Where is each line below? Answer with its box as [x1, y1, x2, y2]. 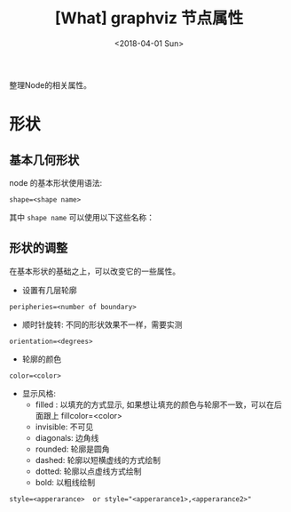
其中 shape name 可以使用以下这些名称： [9, 212, 155, 222]
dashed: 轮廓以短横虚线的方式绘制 [35, 454, 161, 465]
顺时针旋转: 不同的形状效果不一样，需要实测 [21, 319, 183, 330]
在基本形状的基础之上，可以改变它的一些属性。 [9, 266, 180, 276]
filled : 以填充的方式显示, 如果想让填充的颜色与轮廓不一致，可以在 [35, 399, 275, 410]
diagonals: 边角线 [35, 432, 99, 443]
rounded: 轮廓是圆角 [35, 444, 110, 454]
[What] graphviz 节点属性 [54, 8, 244, 28]
